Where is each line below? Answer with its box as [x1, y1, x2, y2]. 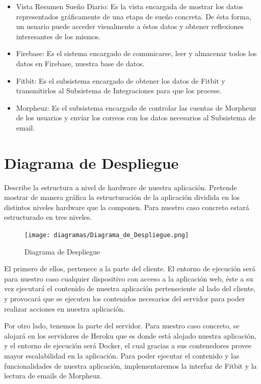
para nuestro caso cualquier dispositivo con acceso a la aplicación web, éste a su [4, 273, 253, 284]
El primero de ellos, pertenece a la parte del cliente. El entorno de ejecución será [4, 263, 256, 274]
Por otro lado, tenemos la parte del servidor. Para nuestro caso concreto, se [4, 320, 240, 331]
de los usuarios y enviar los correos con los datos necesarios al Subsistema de [16, 112, 256, 123]
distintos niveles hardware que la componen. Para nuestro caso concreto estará [4, 201, 249, 212]
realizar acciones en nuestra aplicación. [4, 303, 125, 314]
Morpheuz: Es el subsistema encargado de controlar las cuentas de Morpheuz [16, 102, 256, 113]
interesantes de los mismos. [16, 31, 101, 41]
